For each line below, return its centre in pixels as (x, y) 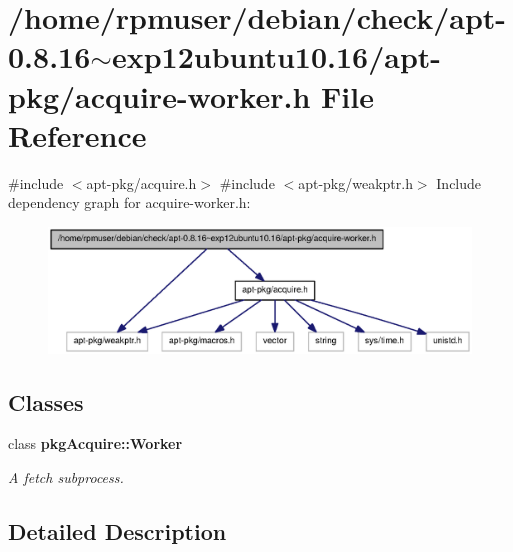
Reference (77, 134)
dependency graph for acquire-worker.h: (129, 202)
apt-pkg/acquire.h (141, 182)
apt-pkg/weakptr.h (355, 182)
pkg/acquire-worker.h (159, 95)
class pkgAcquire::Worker (95, 443)
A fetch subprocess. (66, 476)
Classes (46, 401)
